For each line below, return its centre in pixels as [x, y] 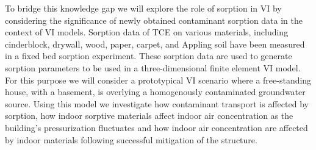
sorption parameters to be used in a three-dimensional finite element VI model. [153, 67]
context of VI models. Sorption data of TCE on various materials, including [147, 32]
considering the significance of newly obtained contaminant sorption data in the [154, 20]
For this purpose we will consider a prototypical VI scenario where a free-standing [158, 80]
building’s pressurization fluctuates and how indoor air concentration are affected [156, 127]
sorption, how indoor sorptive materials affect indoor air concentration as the [149, 116]
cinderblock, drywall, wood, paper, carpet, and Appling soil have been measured [155, 44]
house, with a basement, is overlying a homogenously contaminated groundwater [155, 92]
